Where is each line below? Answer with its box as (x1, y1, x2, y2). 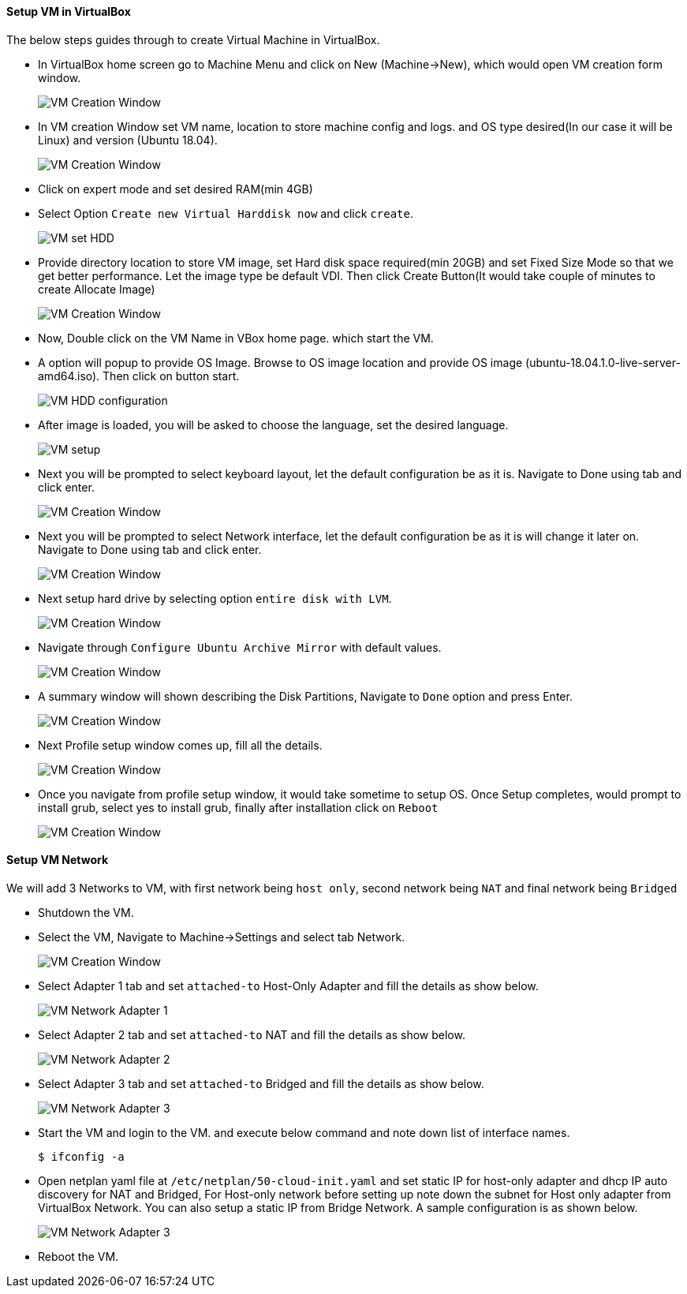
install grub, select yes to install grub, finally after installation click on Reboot (38, 800, 439, 814)
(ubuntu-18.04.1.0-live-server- (525, 355, 681, 369)
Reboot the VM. (38, 1249, 119, 1263)
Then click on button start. (103, 368, 240, 383)
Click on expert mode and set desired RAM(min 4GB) (38, 181, 313, 196)
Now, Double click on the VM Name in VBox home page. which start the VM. (38, 331, 434, 345)
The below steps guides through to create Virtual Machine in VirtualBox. (6, 32, 380, 47)
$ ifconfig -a (38, 1150, 125, 1163)
